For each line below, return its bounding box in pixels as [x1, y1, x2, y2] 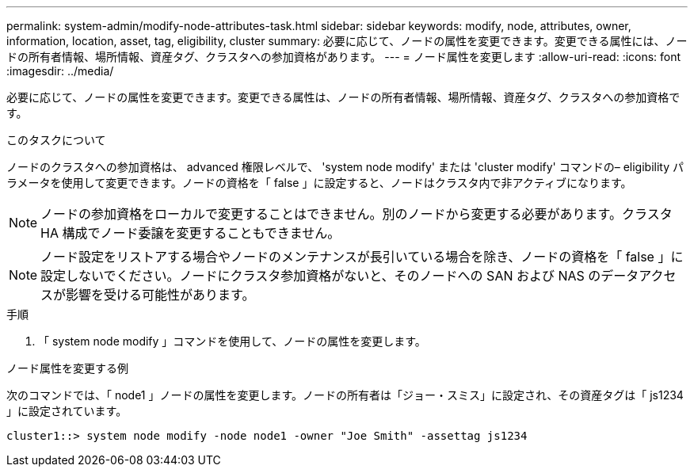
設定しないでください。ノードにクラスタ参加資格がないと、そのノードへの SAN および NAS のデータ [40, 268, 639, 284]
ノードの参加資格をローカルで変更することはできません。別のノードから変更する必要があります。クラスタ [40, 206, 673, 222]
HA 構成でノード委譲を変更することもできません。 [40, 225, 341, 241]
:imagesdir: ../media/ [6, 64, 114, 78]
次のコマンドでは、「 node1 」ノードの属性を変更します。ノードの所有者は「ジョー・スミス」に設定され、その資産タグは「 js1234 [6, 388, 684, 402]
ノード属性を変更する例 [6, 361, 128, 375]
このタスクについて [6, 133, 106, 147]
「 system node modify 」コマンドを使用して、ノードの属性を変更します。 [38, 334, 426, 348]
